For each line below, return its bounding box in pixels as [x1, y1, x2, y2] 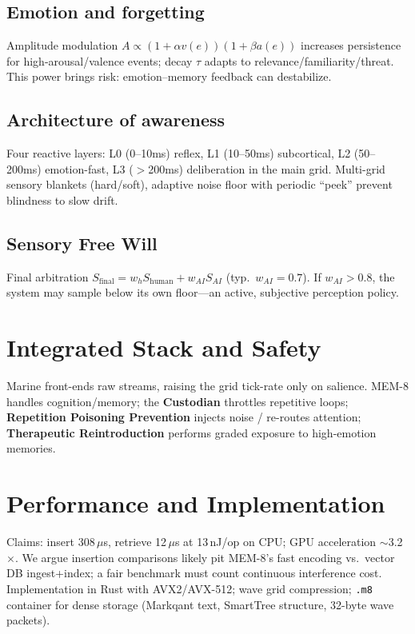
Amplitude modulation [6, 37, 118, 54]
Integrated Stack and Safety [6, 331, 321, 364]
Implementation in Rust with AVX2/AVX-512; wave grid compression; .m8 [6, 580, 373, 596]
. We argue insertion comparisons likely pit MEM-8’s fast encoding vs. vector [14, 548, 395, 565]
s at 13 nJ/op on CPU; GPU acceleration [174, 533, 377, 550]
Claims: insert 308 [6, 533, 95, 550]
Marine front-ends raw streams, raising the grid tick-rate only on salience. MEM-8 [6, 377, 409, 394]
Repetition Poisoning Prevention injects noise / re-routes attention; [6, 409, 361, 425]
